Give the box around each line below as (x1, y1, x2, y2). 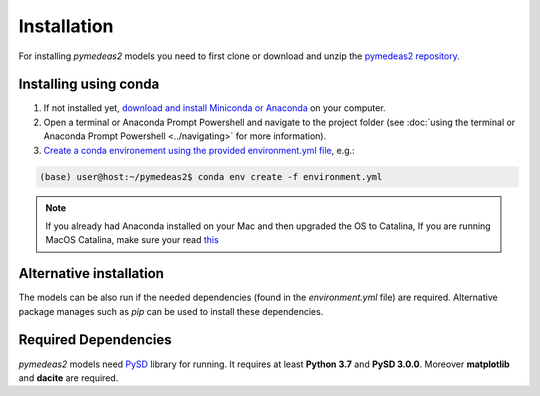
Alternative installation (18, 265, 165, 282)
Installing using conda (18, 76, 160, 93)
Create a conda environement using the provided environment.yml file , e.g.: (43, 144, 355, 156)
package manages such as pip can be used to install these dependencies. (18, 305, 324, 317)
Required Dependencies (18, 331, 172, 349)
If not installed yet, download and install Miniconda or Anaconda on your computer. (43, 102, 386, 114)
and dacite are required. (18, 371, 119, 384)
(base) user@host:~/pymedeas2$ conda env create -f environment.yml (39, 171, 383, 182)
